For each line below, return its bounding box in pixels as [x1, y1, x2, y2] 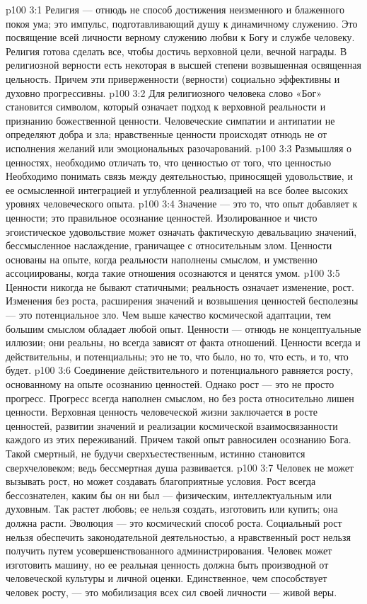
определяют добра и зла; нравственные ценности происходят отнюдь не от [6, 127, 327, 142]
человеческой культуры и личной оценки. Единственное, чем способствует [6, 571, 327, 586]
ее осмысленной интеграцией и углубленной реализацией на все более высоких [6, 182, 349, 197]
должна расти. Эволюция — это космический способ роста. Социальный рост [6, 515, 342, 530]
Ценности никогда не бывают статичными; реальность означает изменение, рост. [6, 279, 354, 294]
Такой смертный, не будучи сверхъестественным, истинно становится [6, 446, 305, 460]
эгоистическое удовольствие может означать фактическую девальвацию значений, [6, 224, 357, 239]
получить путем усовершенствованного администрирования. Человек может [6, 543, 332, 558]
